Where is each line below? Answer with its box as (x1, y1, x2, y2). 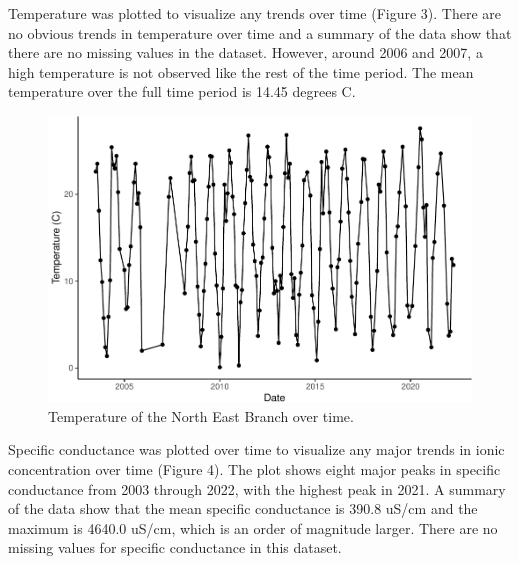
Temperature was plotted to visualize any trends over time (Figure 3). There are (8, 3, 501, 23)
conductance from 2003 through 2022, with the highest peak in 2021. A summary (8, 478, 506, 499)
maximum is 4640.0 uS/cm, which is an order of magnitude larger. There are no (8, 517, 498, 538)
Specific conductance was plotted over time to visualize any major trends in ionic (8, 439, 505, 460)
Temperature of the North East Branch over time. (48, 405, 354, 426)
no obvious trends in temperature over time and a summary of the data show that (8, 22, 512, 43)
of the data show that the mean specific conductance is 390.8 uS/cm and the (8, 498, 478, 519)
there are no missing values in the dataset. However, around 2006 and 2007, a (8, 42, 483, 63)
